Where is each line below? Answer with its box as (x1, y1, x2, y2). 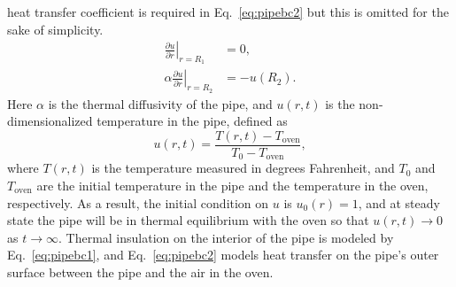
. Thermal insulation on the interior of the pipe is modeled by (58, 228, 394, 246)
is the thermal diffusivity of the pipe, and (48, 94, 273, 112)
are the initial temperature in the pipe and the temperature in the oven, (36, 175, 429, 194)
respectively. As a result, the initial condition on (7, 193, 269, 212)
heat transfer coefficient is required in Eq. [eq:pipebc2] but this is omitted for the (7, 3, 449, 20)
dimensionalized (7, 112, 93, 130)
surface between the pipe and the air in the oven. (7, 262, 274, 281)
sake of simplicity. (7, 19, 104, 38)
